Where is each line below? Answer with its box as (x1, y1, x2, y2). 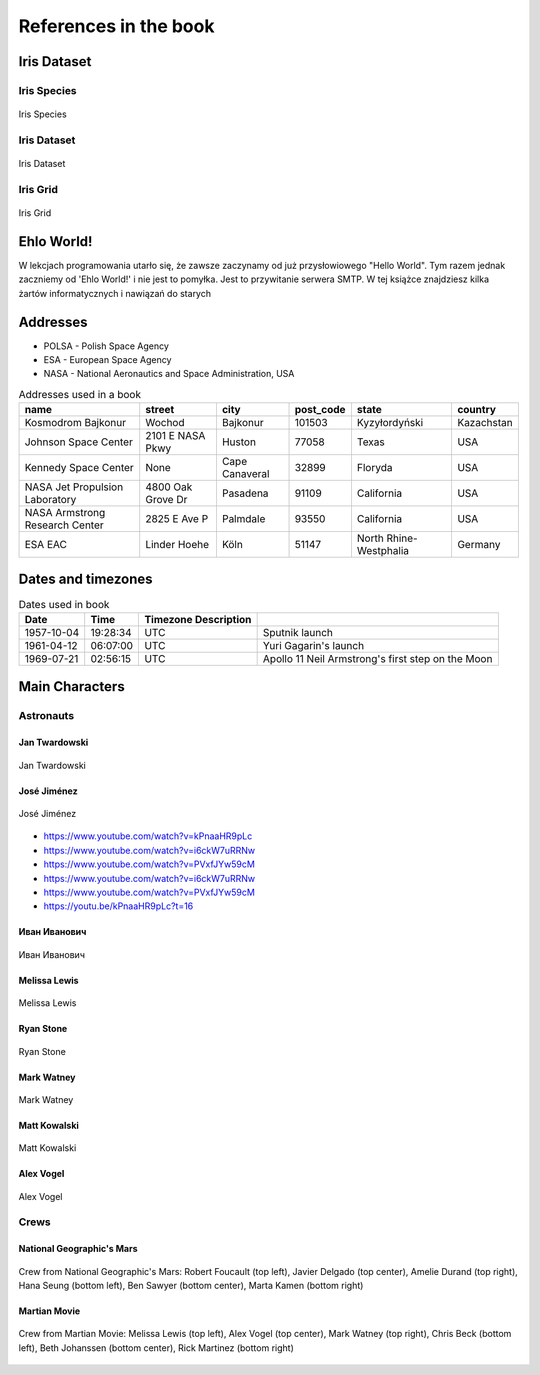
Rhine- (386, 531, 419, 545)
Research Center (24, 518, 104, 532)
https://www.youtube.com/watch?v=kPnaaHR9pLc (43, 830, 253, 842)
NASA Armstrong (24, 506, 106, 520)
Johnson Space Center (24, 435, 134, 449)
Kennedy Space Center (24, 461, 134, 475)
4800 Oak (145, 480, 193, 494)
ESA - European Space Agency (43, 354, 172, 366)
